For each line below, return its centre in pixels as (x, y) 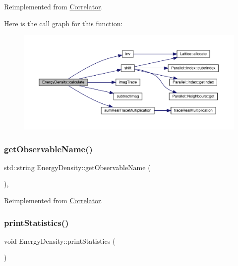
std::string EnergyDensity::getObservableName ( (77, 167)
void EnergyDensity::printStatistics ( (60, 241)
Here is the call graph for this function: (63, 23)
